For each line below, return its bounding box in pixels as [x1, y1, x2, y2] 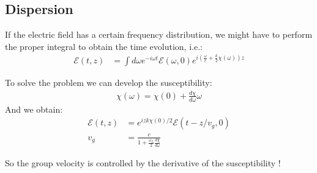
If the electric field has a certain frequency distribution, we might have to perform [5, 28, 313, 41]
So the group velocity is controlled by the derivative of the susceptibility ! [5, 156, 281, 169]
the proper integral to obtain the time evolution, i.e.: [5, 40, 203, 52]
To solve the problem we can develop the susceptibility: [5, 76, 212, 88]
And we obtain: [5, 102, 63, 115]
